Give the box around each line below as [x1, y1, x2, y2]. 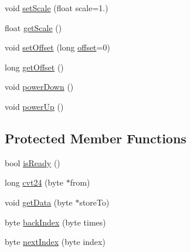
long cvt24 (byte [5, 176, 63, 189]
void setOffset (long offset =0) [5, 41, 110, 53]
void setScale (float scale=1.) [5, 2, 108, 14]
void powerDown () [5, 80, 74, 93]
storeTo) [79, 196, 110, 208]
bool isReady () [5, 156, 60, 169]
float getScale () [5, 21, 62, 33]
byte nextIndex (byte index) [5, 236, 105, 248]
